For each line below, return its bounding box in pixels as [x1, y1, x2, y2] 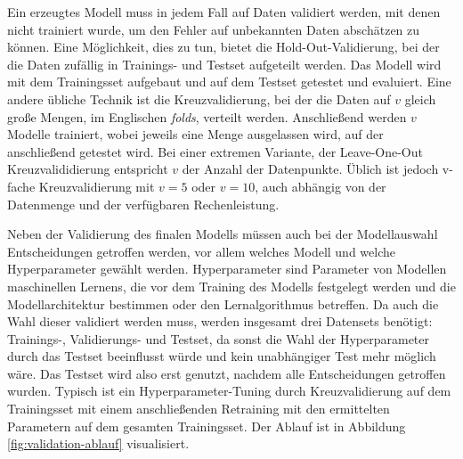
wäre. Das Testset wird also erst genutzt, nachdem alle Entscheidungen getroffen [7, 364, 446, 382]
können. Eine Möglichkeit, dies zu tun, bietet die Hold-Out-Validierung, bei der [7, 37, 440, 56]
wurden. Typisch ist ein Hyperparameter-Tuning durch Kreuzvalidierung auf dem [7, 381, 451, 400]
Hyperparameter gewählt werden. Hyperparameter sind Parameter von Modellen [7, 259, 447, 278]
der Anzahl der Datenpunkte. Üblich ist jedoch [182, 160, 439, 178]
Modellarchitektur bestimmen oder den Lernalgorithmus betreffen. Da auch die [7, 294, 439, 313]
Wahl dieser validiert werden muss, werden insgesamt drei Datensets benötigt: [7, 312, 433, 331]
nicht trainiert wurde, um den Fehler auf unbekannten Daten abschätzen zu [7, 20, 420, 38]
